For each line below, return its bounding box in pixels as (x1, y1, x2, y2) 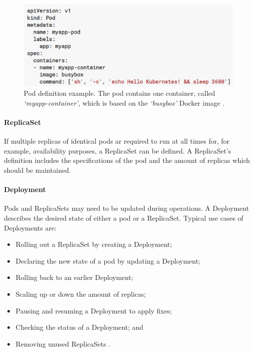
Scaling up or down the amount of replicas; (15, 289, 146, 299)
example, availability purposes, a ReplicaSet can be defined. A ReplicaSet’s (4, 145, 231, 156)
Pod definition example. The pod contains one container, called (24, 88, 215, 98)
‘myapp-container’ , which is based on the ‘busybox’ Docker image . (24, 97, 225, 108)
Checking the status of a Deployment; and (15, 322, 143, 332)
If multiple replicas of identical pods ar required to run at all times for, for (4, 136, 230, 146)
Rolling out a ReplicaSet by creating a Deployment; (15, 239, 172, 249)
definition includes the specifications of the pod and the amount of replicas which (4, 155, 250, 165)
